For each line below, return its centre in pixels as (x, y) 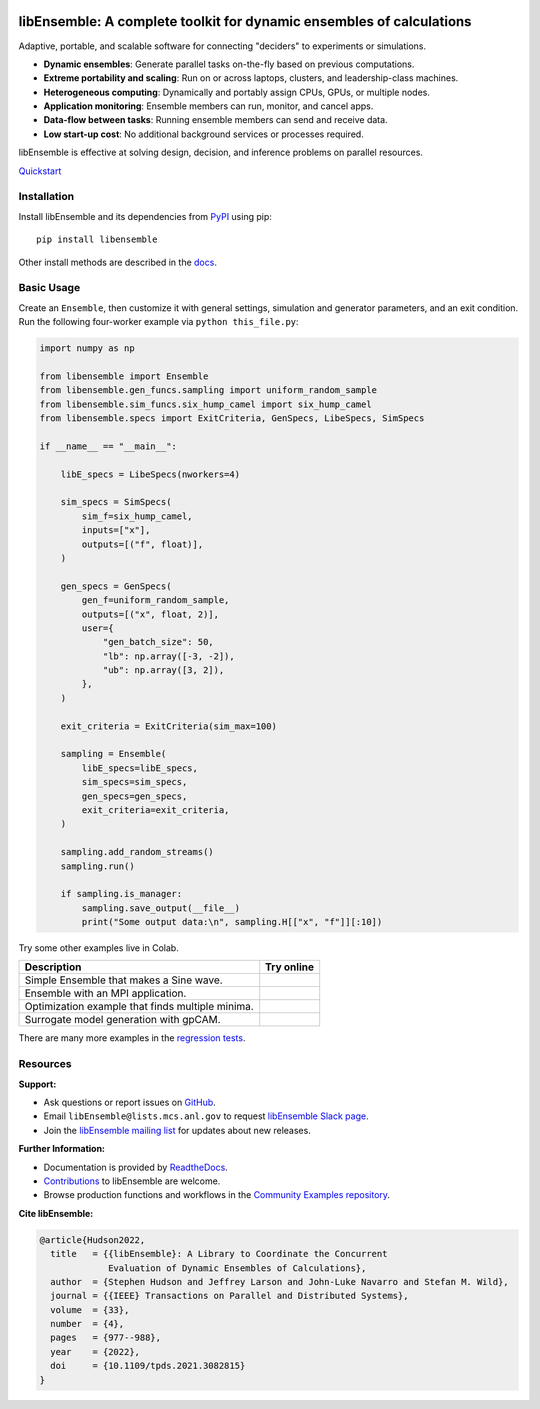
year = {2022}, (95, 1351)
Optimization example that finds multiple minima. (139, 1007)
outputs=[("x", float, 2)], (150, 614)
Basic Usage (49, 288)
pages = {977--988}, (106, 1338)
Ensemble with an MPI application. (105, 993)
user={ (97, 628)
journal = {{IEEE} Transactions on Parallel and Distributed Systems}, (229, 1296)
